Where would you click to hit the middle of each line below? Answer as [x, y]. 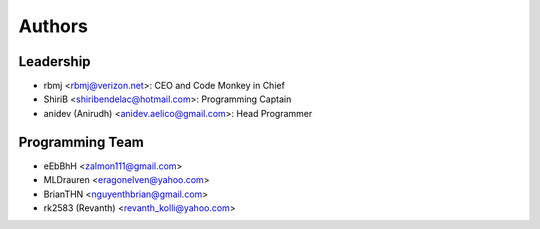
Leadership [54, 61]
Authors [53, 26]
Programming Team [81, 141]
